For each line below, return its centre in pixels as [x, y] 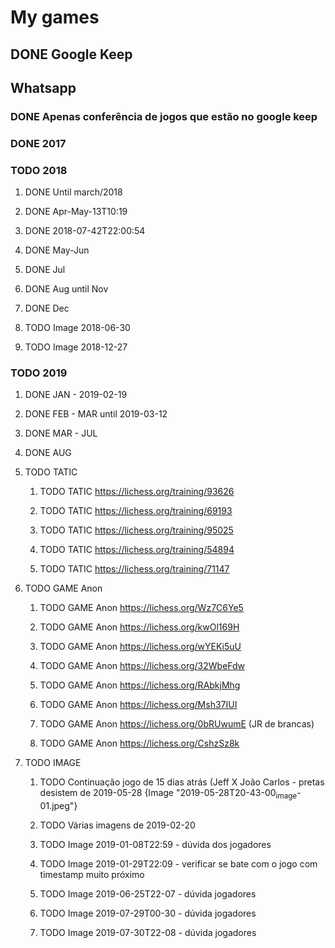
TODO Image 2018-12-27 [76, 347]
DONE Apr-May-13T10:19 [76, 212]
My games [55, 17]
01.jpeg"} [58, 806]
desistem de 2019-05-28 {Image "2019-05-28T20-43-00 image [168, 794]
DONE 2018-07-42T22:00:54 [85, 231]
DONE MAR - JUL [61, 433]
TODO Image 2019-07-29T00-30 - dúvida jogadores [148, 913]
